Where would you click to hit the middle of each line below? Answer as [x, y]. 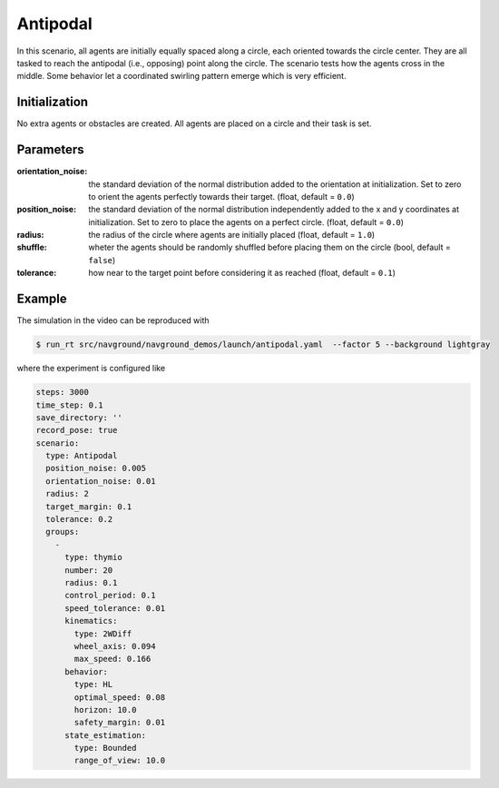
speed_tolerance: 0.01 [115, 608]
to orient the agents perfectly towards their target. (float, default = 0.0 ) [222, 196]
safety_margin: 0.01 [120, 723]
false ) [102, 260]
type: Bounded [105, 748]
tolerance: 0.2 [79, 519]
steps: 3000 [63, 392]
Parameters [50, 150]
